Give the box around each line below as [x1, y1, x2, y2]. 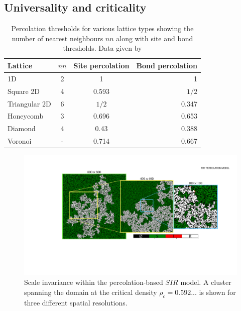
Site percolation [73, 60, 130, 70]
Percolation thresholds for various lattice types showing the [11, 23, 194, 34]
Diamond [8, 123, 36, 134]
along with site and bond [116, 33, 193, 43]
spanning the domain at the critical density [24, 286, 157, 297]
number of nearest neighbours [12, 33, 103, 43]
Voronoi [8, 136, 32, 146]
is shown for [199, 286, 236, 297]
